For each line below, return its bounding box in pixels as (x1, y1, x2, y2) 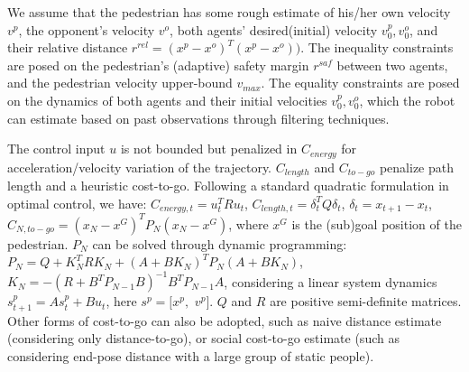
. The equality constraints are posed (261, 73, 460, 92)
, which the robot (359, 90, 455, 109)
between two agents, (336, 55, 448, 74)
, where (228, 214, 269, 233)
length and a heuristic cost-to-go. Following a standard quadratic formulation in (7, 176, 449, 195)
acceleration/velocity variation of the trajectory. (7, 157, 272, 176)
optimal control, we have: (7, 193, 147, 212)
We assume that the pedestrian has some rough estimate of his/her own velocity (7, 3, 451, 21)
